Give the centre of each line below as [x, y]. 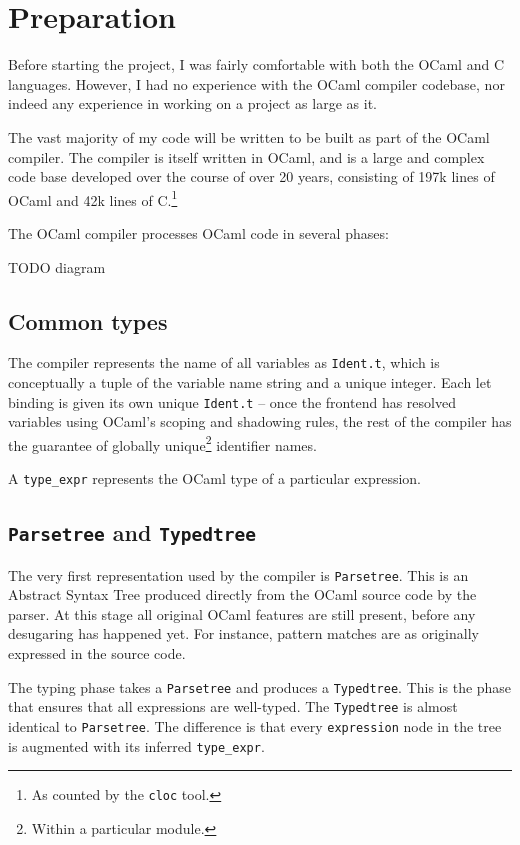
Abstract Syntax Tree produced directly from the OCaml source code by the [242, 594]
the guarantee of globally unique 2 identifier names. [162, 443]
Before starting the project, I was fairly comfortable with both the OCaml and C [256, 64]
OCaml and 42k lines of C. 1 [93, 198]
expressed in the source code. [97, 652]
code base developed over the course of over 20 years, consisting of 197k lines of [251, 176]
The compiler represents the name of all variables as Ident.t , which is [224, 362]
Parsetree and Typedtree [132, 532]
